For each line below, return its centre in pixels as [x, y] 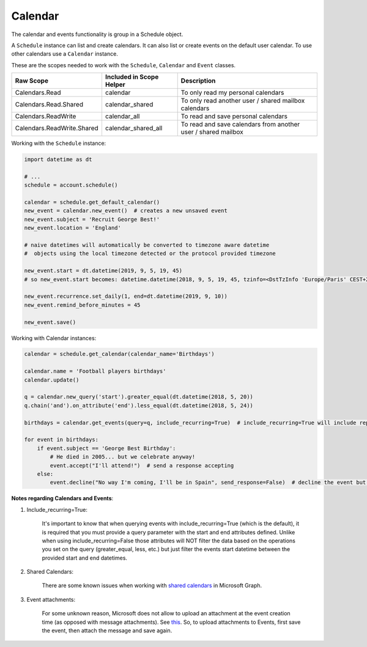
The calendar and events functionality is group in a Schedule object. [97, 34]
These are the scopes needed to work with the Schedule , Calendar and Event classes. [123, 65]
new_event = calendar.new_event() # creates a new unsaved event [126, 211]
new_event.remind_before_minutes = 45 [82, 305]
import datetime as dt [58, 160]
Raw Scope [32, 81]
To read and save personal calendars [234, 116]
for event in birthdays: [61, 440]
